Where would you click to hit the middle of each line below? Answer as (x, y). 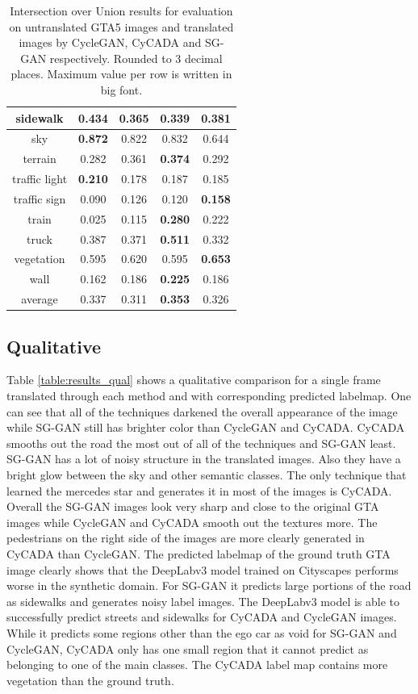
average (40, 299)
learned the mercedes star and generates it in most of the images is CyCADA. (199, 490)
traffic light (40, 179)
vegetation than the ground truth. (90, 680)
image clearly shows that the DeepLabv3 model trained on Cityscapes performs (203, 569)
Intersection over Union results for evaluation (121, 10)
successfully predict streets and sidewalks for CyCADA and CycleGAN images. (202, 617)
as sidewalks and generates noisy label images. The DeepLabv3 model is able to (203, 601)
